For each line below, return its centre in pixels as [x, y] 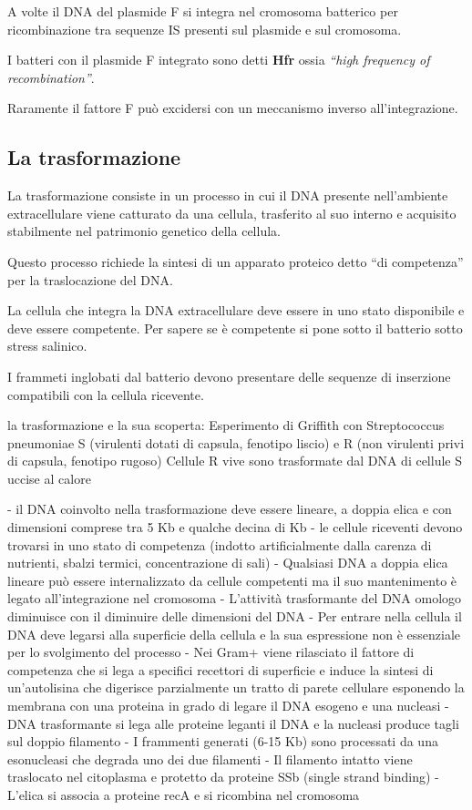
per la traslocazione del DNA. [90, 279]
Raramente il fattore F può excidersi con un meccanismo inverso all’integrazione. [233, 108]
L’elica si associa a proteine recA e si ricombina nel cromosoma [184, 794]
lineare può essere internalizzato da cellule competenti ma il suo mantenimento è [232, 580]
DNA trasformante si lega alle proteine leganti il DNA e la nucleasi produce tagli [233, 723]
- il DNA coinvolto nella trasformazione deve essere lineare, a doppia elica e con [230, 509]
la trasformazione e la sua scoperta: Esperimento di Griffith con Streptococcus [226, 425]
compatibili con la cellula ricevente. [106, 394]
